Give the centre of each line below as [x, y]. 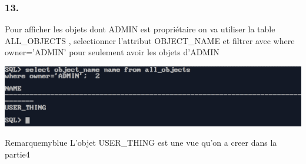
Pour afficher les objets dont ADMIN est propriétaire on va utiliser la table [140, 29]
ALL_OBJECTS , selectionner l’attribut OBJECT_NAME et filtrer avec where [150, 40]
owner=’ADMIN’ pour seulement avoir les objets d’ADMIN [112, 52]
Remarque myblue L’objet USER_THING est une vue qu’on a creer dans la [141, 143]
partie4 [17, 154]
